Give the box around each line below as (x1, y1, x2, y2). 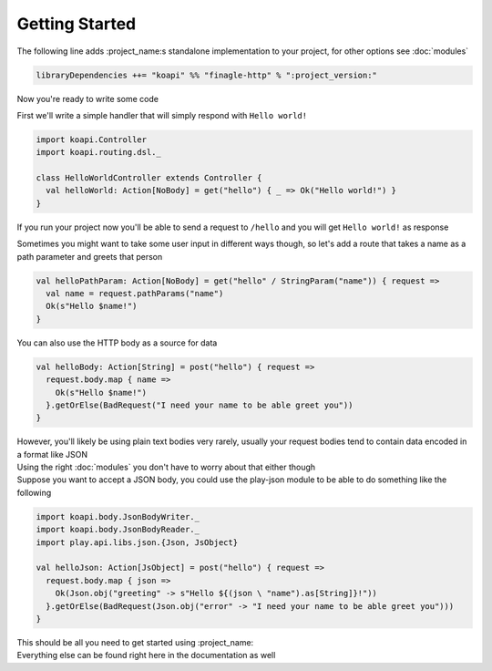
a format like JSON (16, 449, 88, 459)
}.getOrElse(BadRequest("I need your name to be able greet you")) (46, 399, 354, 410)
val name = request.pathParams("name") (46, 288, 224, 298)
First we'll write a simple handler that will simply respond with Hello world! (16, 109, 308, 120)
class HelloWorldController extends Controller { (36, 173, 262, 183)
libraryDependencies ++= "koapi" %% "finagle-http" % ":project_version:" (36, 69, 378, 80)
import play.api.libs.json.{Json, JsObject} (36, 537, 239, 547)
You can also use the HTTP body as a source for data (16, 337, 218, 348)
